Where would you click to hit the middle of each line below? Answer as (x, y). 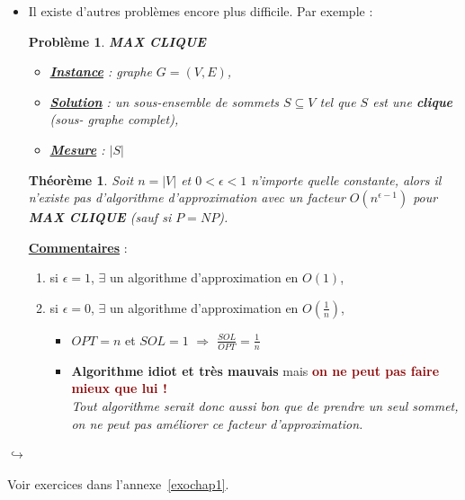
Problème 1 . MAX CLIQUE (117, 41)
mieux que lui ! (119, 388)
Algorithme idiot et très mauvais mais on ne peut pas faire (255, 370)
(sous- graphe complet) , (114, 119)
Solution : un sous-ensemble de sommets (165, 101)
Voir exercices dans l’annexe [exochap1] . (118, 483)
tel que (338, 101)
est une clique (413, 101)
